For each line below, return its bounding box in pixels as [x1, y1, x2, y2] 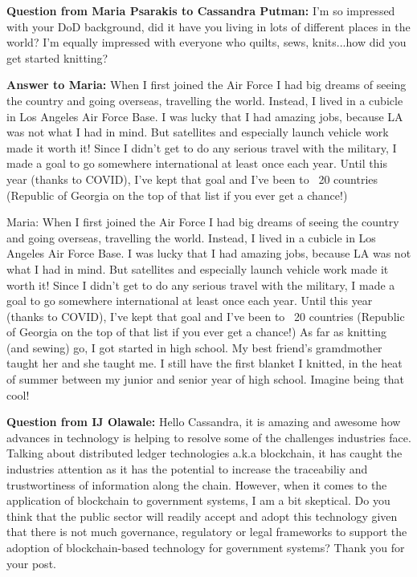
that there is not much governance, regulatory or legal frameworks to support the [6, 523, 407, 540]
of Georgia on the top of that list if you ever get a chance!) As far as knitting [6, 323, 386, 340]
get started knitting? [6, 49, 108, 66]
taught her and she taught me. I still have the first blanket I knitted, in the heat [6, 355, 403, 372]
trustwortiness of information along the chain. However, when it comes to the [6, 476, 387, 493]
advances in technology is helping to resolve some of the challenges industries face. [6, 429, 411, 445]
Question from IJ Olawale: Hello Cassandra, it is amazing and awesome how [6, 413, 401, 430]
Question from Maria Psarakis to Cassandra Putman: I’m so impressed [6, 2, 395, 18]
